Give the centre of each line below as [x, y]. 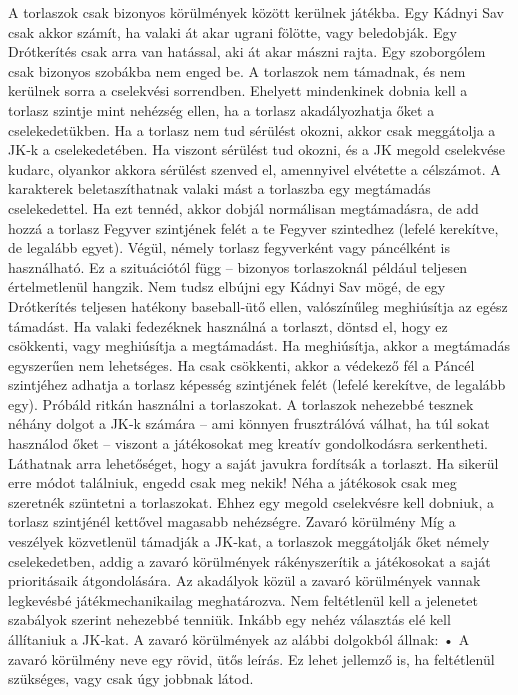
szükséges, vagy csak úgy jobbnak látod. [131, 678]
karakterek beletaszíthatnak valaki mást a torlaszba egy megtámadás [219, 188]
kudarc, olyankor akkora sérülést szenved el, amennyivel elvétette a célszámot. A [254, 168]
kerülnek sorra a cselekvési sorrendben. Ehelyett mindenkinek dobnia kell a [238, 90]
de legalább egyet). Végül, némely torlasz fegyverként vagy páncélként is [229, 247]
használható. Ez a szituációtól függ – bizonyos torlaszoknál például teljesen [238, 266]
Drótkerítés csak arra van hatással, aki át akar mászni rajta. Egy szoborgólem [247, 51]
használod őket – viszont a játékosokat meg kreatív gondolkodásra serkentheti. [248, 443]
